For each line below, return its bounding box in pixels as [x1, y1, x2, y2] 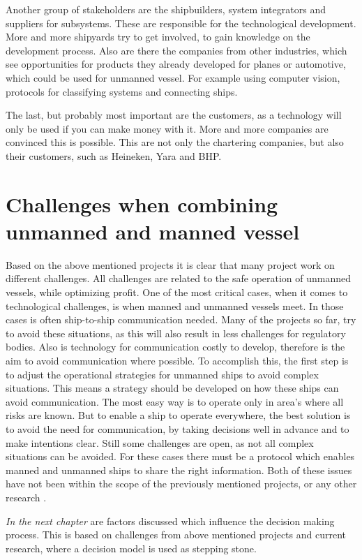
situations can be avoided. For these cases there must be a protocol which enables [6, 449, 355, 464]
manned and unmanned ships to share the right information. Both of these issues [6, 462, 352, 477]
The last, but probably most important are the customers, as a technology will [6, 108, 342, 122]
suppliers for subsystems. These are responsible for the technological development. [6, 15, 356, 30]
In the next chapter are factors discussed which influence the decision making [6, 513, 335, 528]
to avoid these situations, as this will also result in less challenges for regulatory [6, 325, 346, 340]
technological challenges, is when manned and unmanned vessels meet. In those [6, 298, 344, 313]
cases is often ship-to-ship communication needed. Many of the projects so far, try [6, 312, 356, 327]
